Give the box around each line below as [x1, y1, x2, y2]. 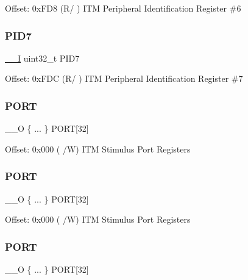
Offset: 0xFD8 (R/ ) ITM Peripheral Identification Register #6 [5, 2, 241, 14]
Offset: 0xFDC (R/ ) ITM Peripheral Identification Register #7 [5, 72, 243, 85]
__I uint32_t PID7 [5, 51, 80, 64]
